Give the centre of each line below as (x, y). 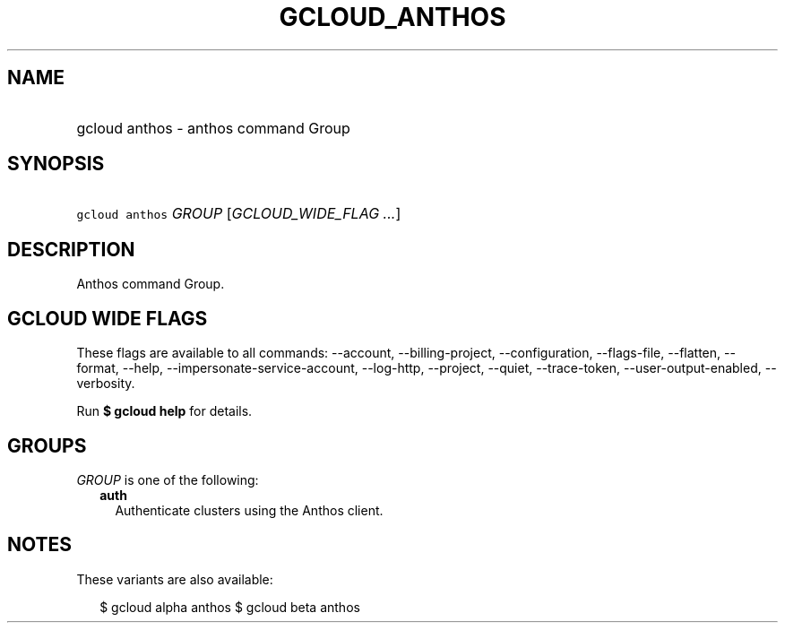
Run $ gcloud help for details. (164, 411)
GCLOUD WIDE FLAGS (108, 318)
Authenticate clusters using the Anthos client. (249, 510)
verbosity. (106, 384)
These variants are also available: (175, 579)
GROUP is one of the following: (168, 479)
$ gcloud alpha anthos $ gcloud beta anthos (230, 607)
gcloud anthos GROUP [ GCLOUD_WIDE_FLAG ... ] (239, 214)
